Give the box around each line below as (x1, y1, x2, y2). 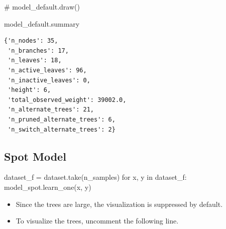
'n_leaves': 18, (8, 57, 62, 64)
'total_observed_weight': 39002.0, (8, 96, 127, 103)
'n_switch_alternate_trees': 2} (8, 126, 116, 133)
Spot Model (4, 148, 66, 164)
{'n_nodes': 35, (4, 37, 58, 45)
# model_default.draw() (4, 2, 80, 12)
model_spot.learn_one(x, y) (4, 181, 91, 192)
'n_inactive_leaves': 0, (8, 76, 90, 84)
